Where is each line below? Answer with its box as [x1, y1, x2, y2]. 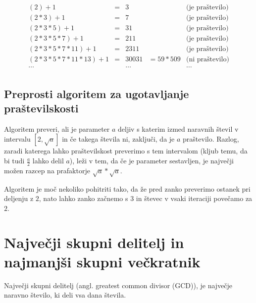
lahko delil [32, 155, 64, 166]
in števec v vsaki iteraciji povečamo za [136, 193, 253, 203]
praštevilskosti [4, 101, 79, 116]
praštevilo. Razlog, [183, 134, 239, 144]
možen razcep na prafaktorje [4, 165, 90, 175]
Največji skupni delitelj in [4, 232, 184, 252]
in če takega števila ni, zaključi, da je [62, 134, 175, 144]
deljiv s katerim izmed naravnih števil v [118, 123, 239, 134]
